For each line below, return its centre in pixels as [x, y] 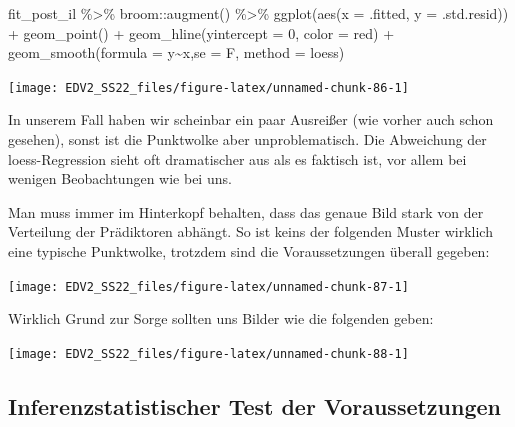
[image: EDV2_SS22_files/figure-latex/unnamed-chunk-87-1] [208, 286]
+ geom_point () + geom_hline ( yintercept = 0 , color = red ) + [201, 32]
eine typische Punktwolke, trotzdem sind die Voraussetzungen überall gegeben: [249, 251]
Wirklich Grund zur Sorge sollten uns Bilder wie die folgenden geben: [221, 318]
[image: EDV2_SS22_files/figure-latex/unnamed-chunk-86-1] [208, 87]
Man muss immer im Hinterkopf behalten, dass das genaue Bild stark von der [246, 211]
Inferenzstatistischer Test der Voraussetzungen [254, 405]
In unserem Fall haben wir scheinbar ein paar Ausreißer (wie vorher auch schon [251, 119]
